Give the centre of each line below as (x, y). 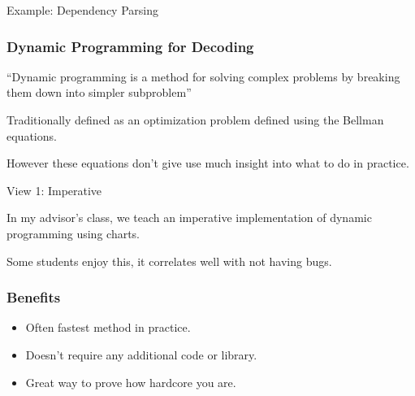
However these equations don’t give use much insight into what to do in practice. (208, 163)
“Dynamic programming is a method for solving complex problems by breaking (203, 76)
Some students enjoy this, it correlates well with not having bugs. (169, 261)
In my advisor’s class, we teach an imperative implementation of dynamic (189, 218)
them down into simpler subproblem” (99, 92)
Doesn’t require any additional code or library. (141, 354)
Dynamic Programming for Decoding (130, 46)
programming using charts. (73, 233)
